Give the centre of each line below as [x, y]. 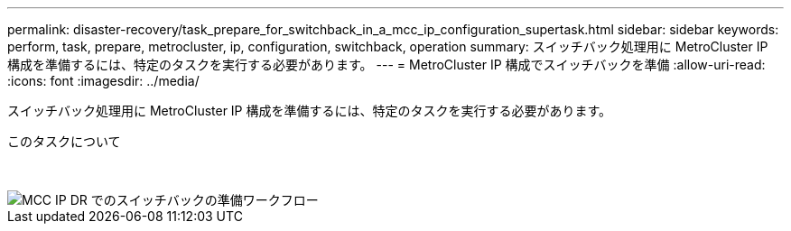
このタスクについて [64, 141]
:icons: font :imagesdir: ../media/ [103, 81]
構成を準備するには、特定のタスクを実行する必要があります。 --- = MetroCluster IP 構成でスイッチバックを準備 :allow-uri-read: [386, 65]
